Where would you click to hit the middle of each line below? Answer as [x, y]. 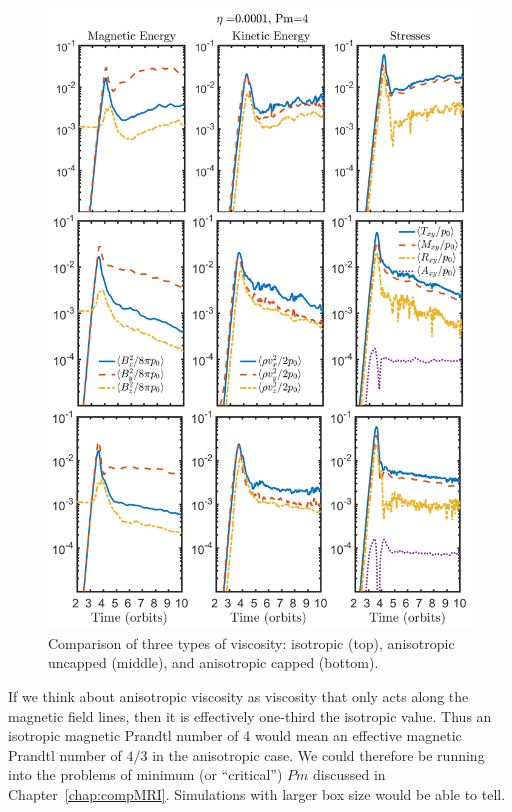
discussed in [349, 774]
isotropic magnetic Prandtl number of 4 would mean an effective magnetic [235, 735]
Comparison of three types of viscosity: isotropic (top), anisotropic [251, 642]
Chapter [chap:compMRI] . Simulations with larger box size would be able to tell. [257, 793]
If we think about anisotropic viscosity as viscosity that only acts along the [238, 695]
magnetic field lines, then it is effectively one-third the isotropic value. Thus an [250, 715]
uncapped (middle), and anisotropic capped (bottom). [213, 662]
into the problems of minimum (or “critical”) [145, 774]
